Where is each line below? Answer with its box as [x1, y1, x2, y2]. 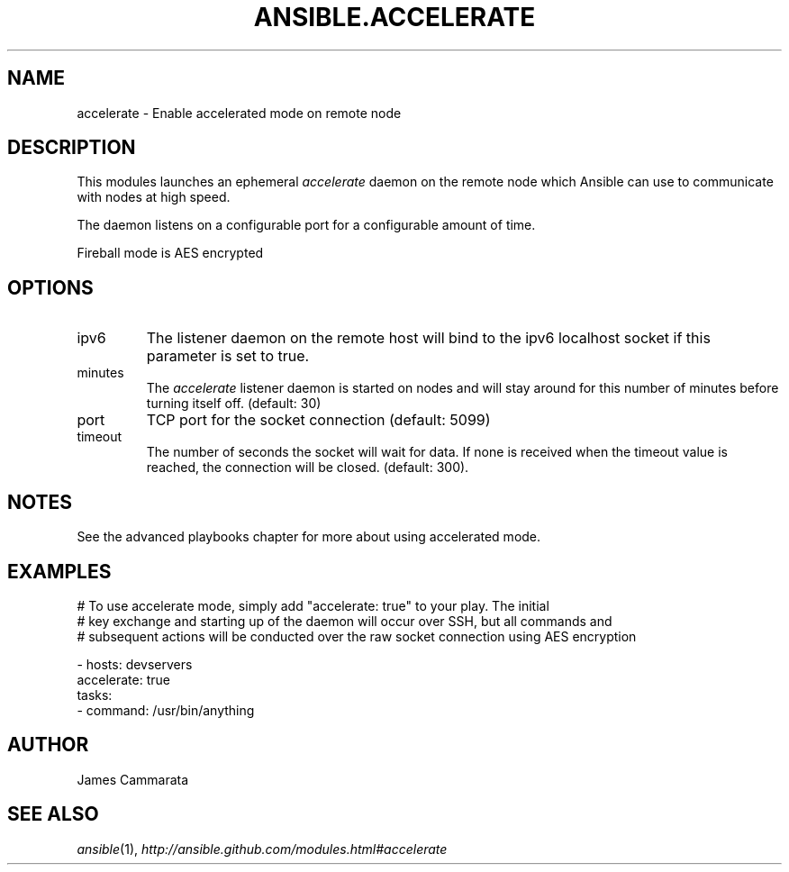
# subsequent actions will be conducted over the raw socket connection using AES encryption [77, 628, 637, 644]
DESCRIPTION [7, 136, 136, 159]
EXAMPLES [7, 559, 112, 583]
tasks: [77, 686, 113, 703]
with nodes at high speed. [77, 189, 231, 205]
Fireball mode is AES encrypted [77, 245, 264, 261]
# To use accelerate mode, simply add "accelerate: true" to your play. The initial [77, 597, 549, 613]
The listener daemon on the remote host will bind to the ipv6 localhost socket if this [146, 329, 711, 348]
